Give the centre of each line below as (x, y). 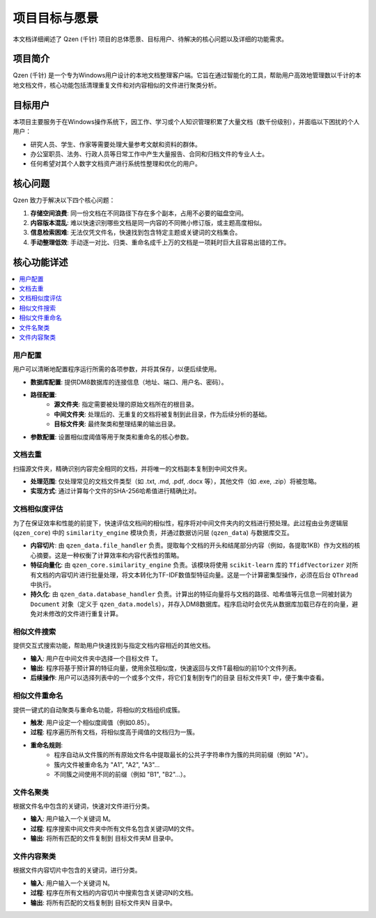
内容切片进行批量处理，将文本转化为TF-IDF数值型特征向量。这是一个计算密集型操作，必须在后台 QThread (206, 575)
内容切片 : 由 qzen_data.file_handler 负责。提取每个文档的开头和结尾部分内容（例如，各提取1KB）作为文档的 (192, 545)
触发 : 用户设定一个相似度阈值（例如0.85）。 (92, 722)
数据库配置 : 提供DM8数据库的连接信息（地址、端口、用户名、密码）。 (129, 382)
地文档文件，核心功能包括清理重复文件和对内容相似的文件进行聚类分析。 (117, 85)
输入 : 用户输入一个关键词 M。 (72, 819)
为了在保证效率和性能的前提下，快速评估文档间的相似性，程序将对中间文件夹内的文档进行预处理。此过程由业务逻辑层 (180, 523)
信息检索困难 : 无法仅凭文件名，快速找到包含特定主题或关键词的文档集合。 (136, 233)
